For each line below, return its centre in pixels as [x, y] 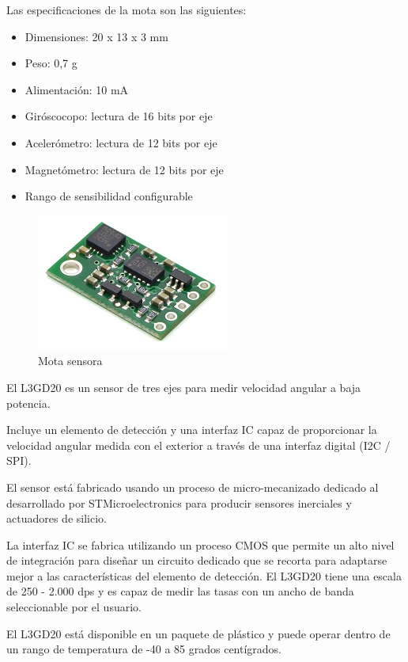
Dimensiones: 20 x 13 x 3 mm [96, 36]
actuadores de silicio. [57, 518]
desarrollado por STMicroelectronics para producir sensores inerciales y [179, 502]
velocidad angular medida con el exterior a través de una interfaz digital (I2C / [198, 445]
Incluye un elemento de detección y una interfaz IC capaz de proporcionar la [192, 430]
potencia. [28, 403]
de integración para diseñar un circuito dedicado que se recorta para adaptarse [197, 560]
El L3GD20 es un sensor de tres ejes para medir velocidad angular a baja [184, 387]
